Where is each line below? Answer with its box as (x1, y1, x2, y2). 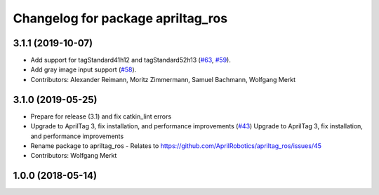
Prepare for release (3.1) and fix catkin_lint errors (30, 112, 172, 121)
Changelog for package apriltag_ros (13, 11, 228, 26)
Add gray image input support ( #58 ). (30, 65, 137, 74)
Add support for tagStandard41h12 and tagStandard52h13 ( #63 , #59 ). (30, 56, 231, 65)
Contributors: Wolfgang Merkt (30, 152, 117, 160)
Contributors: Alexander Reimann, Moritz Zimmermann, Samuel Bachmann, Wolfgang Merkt (30, 75, 296, 83)
